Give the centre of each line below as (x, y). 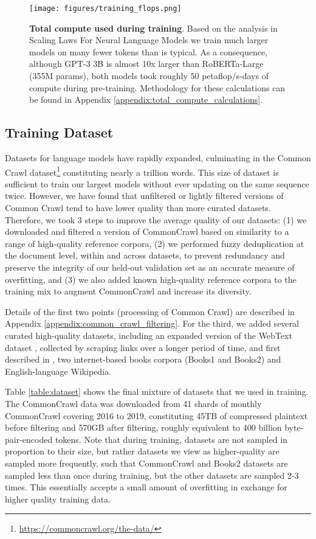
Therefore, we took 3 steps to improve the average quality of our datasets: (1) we (156, 219)
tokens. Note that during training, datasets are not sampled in (171, 439)
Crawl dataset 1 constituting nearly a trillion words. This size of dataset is (142, 171)
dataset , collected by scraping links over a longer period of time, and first (143, 347)
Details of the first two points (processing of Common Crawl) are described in (150, 311)
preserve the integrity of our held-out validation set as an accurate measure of (150, 267)
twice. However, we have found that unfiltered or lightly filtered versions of (144, 196)
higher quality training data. (58, 499)
